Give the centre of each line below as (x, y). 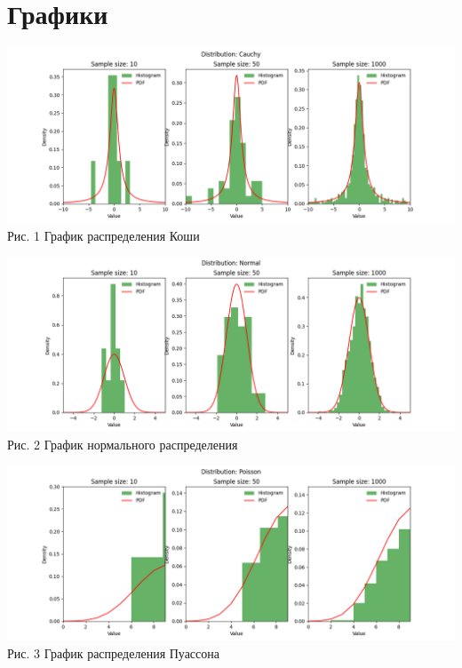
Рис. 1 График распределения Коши (104, 235)
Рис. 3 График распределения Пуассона (114, 652)
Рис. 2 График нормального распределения (123, 444)
